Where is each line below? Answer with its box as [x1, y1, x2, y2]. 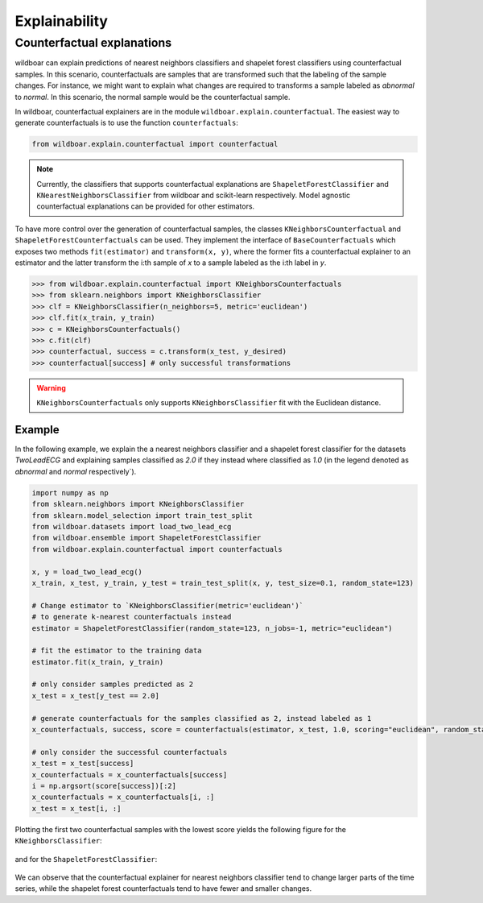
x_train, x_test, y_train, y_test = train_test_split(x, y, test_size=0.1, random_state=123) [31, 578, 415, 587]
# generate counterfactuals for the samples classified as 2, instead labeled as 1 [31, 714, 372, 723]
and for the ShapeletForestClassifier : [14, 854, 158, 864]
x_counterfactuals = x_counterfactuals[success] [31, 770, 228, 779]
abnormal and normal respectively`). [14, 466, 137, 476]
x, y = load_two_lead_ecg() [31, 567, 142, 576]
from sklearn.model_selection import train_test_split [31, 511, 253, 520]
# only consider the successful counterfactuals [31, 748, 228, 756]
